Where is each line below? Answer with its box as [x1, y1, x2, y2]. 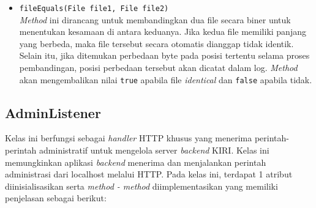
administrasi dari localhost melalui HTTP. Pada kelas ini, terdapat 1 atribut [5, 168, 293, 180]
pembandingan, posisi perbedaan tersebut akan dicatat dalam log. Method [19, 61, 298, 74]
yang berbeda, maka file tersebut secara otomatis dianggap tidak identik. [19, 37, 294, 50]
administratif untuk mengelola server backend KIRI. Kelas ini [39, 144, 269, 157]
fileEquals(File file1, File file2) [19, 4, 169, 13]
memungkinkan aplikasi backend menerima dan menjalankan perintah [5, 155, 266, 168]
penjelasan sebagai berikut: [5, 191, 107, 204]
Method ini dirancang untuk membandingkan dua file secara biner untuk [19, 13, 291, 26]
